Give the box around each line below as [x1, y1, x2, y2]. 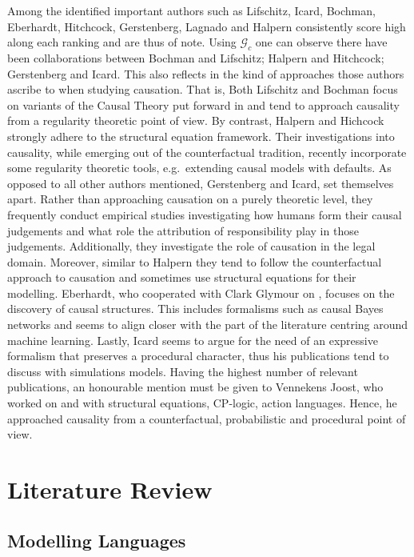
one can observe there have [255, 34, 388, 50]
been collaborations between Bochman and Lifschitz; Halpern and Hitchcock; [7, 49, 384, 66]
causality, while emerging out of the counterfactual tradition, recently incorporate [7, 143, 407, 160]
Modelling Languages [7, 527, 186, 552]
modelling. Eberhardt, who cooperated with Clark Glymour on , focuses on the [7, 284, 395, 301]
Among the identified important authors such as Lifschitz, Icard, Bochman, [7, 2, 376, 18]
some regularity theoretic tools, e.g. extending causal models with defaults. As [7, 159, 392, 176]
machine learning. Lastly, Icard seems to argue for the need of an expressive [7, 331, 378, 348]
